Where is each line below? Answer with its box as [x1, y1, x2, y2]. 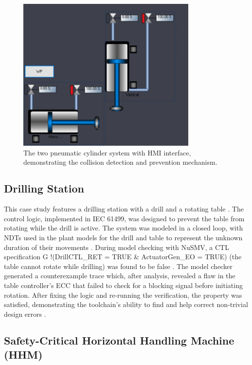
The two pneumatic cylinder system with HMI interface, [23, 147, 191, 157]
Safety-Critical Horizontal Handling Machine [4, 332, 234, 347]
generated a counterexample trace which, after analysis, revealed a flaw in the [4, 270, 235, 281]
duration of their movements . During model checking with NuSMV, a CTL [4, 242, 229, 252]
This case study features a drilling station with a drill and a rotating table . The [4, 204, 244, 214]
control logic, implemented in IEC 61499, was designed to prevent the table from [4, 213, 245, 223]
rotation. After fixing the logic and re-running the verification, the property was [4, 289, 242, 300]
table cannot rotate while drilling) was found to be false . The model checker [4, 261, 233, 271]
